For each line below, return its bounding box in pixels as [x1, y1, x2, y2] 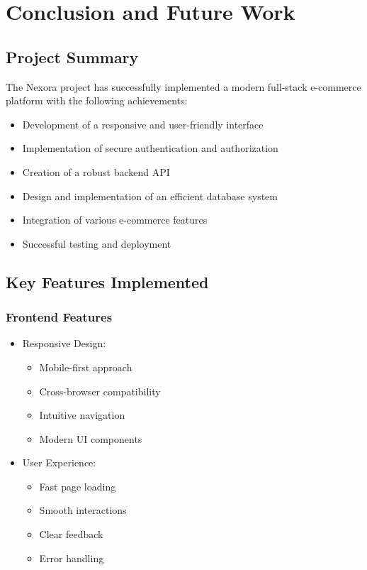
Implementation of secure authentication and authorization [22, 141, 278, 155]
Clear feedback [39, 527, 103, 542]
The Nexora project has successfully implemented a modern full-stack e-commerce [6, 79, 361, 94]
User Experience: [22, 455, 96, 470]
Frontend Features [6, 308, 113, 326]
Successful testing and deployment [22, 236, 171, 251]
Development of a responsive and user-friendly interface [22, 116, 264, 131]
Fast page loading [39, 478, 116, 493]
